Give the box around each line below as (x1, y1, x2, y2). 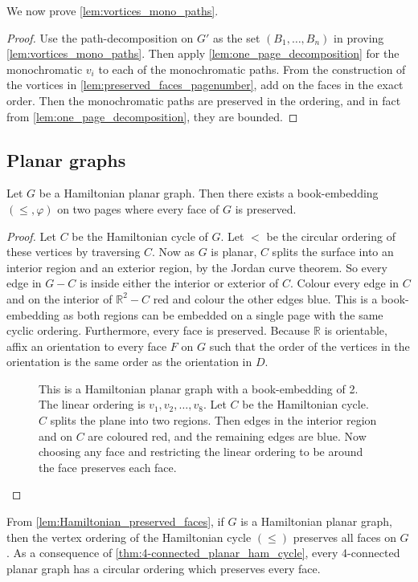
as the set (212, 29, 260, 46)
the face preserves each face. (39, 458, 177, 475)
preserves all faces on (293, 528, 396, 545)
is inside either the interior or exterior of (80, 275, 279, 291)
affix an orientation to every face (6, 337, 167, 354)
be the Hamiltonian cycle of (72, 227, 208, 244)
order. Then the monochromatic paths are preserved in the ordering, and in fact (6, 92, 401, 108)
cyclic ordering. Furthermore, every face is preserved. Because (6, 322, 310, 339)
